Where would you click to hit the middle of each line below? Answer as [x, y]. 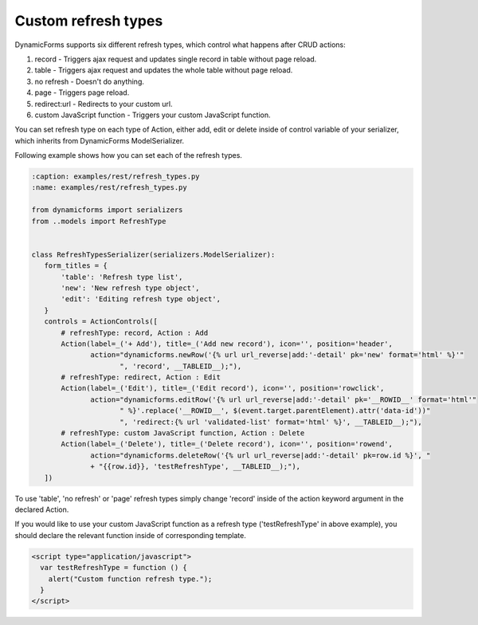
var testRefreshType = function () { [114, 568]
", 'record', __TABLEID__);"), [181, 366]
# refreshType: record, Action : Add [135, 332]
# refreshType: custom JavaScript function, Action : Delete [183, 433]
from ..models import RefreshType [99, 221]
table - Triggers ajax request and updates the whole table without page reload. [164, 70]
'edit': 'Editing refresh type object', [141, 299]
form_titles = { [76, 266]
